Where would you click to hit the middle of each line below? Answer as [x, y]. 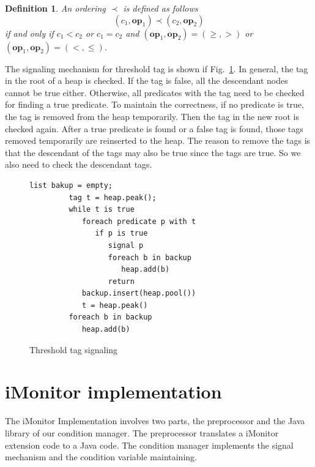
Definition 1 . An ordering [55, 8]
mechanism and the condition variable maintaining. [101, 457]
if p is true [121, 234]
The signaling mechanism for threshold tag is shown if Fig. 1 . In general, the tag [157, 68]
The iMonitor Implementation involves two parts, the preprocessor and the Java [155, 421]
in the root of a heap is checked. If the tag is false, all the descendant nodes [146, 80]
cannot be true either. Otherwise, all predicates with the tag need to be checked [155, 92]
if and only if [29, 33]
